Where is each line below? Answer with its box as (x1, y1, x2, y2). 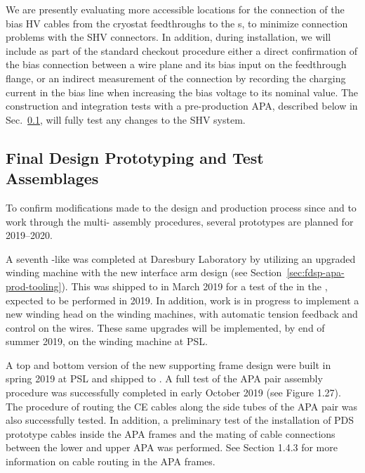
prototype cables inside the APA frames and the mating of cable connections (6, 426, 336, 441)
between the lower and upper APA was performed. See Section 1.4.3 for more (6, 440, 338, 455)
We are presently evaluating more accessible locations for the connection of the (6, 2, 345, 16)
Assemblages (6, 167, 99, 189)
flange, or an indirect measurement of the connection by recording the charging (6, 70, 346, 85)
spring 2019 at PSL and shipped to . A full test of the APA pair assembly (6, 371, 323, 386)
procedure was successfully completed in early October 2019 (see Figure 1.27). (6, 385, 341, 400)
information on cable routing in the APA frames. (6, 454, 215, 469)
